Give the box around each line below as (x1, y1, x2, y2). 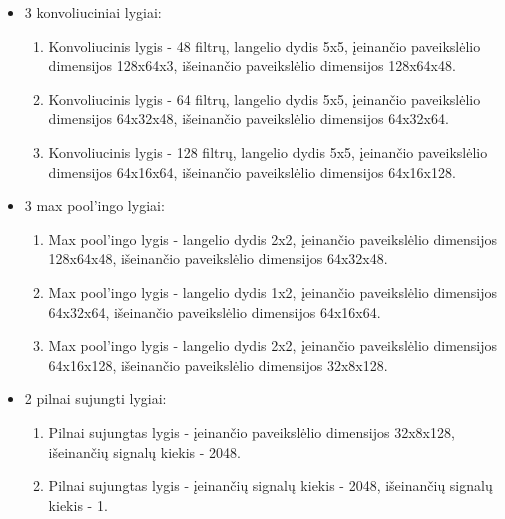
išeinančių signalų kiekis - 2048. (48, 441, 241, 462)
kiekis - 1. (48, 494, 108, 515)
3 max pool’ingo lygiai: (24, 195, 165, 216)
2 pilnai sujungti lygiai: (24, 388, 167, 409)
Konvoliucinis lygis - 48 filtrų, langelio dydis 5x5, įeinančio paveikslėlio (48, 35, 481, 56)
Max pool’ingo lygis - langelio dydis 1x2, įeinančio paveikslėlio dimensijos (48, 281, 498, 302)
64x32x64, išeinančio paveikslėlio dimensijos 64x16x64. (48, 301, 381, 322)
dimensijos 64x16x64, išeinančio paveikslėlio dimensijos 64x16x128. (48, 161, 456, 182)
